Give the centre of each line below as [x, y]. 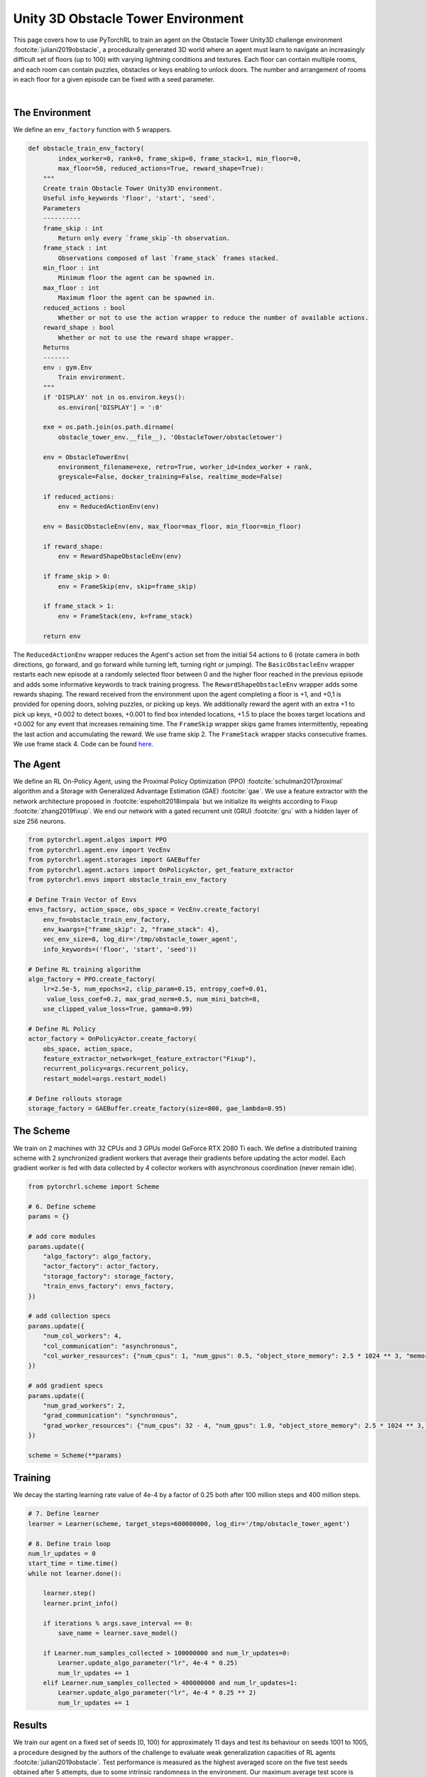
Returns [56, 348]
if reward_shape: [73, 547]
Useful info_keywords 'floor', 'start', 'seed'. [129, 198]
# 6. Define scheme [62, 1207]
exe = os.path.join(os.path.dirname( [109, 427]
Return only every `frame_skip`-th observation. [144, 238]
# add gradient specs [66, 1386]
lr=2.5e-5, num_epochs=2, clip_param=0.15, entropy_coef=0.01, [155, 989]
